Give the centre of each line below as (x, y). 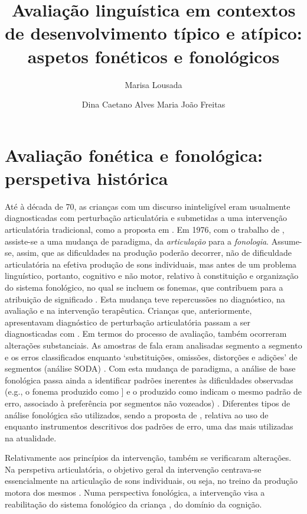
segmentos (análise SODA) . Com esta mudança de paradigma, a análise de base (150, 368)
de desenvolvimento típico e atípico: (153, 33)
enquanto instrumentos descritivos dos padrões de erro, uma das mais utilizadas (149, 426)
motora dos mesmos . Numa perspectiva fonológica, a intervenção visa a (135, 492)
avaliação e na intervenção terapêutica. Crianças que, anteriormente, (128, 310)
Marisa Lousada (153, 84)
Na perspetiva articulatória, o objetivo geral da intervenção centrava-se (133, 469)
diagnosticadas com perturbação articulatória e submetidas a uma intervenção (146, 218)
